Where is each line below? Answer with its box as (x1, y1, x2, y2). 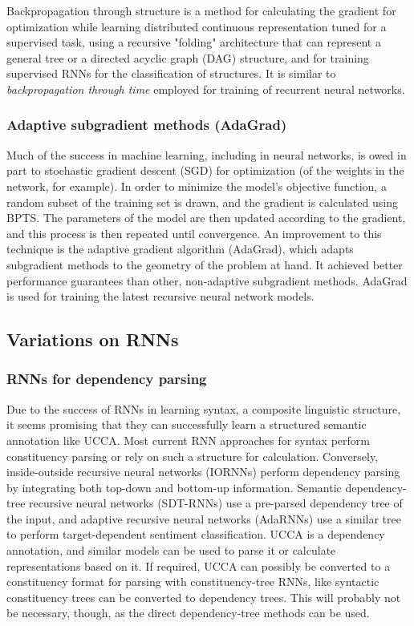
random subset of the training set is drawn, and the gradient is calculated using (6, 193, 398, 210)
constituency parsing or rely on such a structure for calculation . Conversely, (6, 447, 379, 464)
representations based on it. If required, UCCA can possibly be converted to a (6, 557, 391, 574)
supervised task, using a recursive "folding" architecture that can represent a (6, 34, 381, 50)
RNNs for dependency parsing (6, 369, 207, 389)
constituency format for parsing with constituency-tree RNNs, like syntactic (6, 573, 379, 590)
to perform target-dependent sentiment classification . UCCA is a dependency (6, 526, 385, 543)
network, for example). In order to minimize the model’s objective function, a (6, 177, 387, 194)
